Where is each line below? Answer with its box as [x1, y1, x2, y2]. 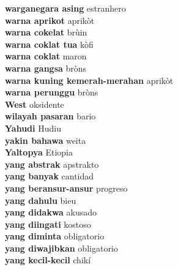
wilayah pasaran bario [5, 110, 96, 122]
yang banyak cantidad [5, 170, 94, 182]
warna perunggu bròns [5, 86, 98, 99]
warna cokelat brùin [5, 26, 87, 39]
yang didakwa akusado [5, 206, 97, 219]
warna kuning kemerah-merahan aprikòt [5, 73, 174, 86]
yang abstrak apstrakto [5, 157, 99, 170]
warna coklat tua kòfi [5, 37, 94, 50]
